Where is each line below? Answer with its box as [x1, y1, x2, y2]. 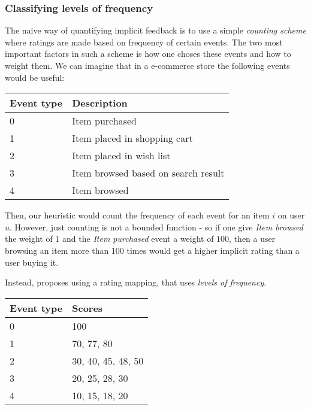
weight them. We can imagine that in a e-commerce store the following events [5, 59, 290, 71]
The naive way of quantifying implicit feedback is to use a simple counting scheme [5, 24, 306, 37]
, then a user [229, 232, 276, 245]
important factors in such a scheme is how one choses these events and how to [5, 47, 291, 60]
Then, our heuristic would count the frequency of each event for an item [5, 209, 270, 221]
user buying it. [5, 256, 59, 268]
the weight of [5, 232, 53, 245]
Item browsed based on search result [72, 166, 225, 180]
